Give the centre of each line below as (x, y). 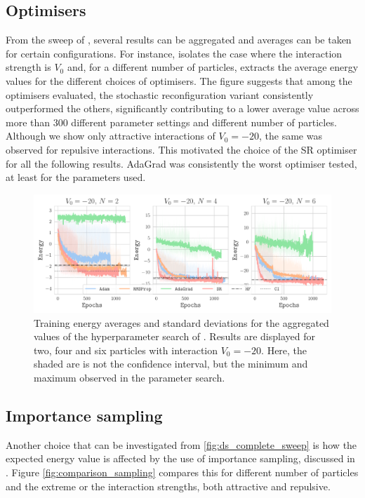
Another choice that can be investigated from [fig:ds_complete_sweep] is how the (181, 444)
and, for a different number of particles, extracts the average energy (213, 67)
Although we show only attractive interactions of (111, 136)
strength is (28, 67)
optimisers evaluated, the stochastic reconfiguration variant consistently (160, 94)
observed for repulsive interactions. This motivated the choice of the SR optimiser (181, 149)
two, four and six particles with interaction (126, 350)
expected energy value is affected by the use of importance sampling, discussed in (180, 458)
